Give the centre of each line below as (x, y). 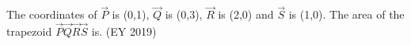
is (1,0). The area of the (346, 14)
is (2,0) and (246, 14)
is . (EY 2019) (124, 31)
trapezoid (29, 31)
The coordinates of (52, 14)
